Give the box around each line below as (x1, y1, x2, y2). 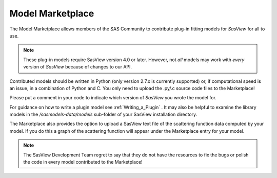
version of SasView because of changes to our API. (23, 64, 132, 70)
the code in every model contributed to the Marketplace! (23, 159, 143, 165)
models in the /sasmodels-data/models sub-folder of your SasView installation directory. (9, 111, 197, 118)
